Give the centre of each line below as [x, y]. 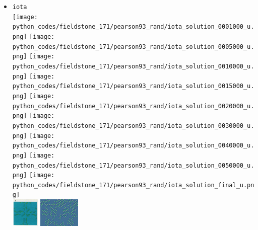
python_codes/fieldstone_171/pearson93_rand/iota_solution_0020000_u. [133, 106]
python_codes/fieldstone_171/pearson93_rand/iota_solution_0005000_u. [133, 47]
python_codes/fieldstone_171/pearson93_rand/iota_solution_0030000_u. [133, 126]
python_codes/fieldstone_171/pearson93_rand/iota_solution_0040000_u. [133, 146]
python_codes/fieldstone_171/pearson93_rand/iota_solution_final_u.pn [133, 185]
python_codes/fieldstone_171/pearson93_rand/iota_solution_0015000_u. [133, 86]
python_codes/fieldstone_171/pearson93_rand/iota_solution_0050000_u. [133, 165]
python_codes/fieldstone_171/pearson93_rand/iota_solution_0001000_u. [133, 27]
